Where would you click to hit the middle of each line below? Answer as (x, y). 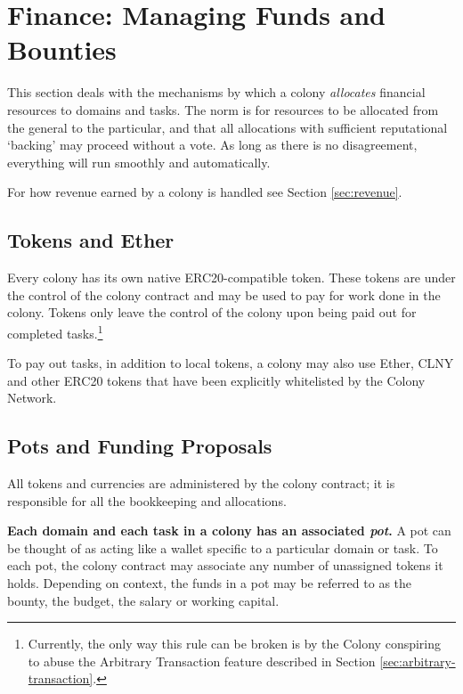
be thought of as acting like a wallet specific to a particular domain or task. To (223, 547)
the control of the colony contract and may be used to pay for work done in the (224, 294)
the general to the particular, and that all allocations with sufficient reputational (227, 127)
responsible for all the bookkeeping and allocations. (147, 500)
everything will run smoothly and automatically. (139, 162)
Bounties (62, 49)
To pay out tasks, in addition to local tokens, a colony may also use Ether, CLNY (231, 363)
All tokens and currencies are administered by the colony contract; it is (201, 483)
